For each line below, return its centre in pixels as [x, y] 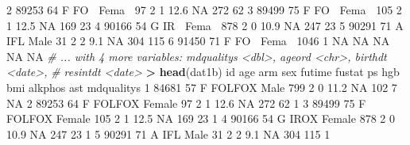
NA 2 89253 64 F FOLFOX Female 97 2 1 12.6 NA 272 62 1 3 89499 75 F [186, 103]
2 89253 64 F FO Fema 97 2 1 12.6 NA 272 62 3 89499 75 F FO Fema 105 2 [204, 10]
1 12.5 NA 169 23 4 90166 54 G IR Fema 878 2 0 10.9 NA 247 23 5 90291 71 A [205, 25]
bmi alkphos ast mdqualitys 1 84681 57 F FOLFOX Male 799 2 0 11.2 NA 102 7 [202, 87]
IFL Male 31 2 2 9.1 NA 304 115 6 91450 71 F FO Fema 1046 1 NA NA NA [198, 41]
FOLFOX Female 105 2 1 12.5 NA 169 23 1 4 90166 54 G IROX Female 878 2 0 [201, 118]
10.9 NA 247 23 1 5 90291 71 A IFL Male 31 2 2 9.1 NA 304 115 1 [168, 134]
